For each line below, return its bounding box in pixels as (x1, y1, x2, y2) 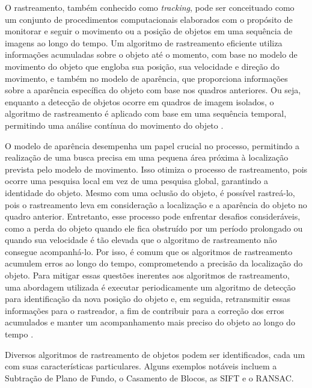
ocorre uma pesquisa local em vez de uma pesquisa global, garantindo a (5, 174, 268, 187)
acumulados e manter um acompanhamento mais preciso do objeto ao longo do (5, 316, 295, 328)
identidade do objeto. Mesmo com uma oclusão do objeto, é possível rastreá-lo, (5, 186, 295, 199)
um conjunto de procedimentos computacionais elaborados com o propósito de (5, 13, 293, 25)
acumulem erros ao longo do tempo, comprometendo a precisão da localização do (5, 257, 303, 269)
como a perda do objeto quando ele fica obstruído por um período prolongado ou (5, 221, 303, 234)
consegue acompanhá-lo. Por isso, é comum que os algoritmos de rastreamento (5, 245, 293, 257)
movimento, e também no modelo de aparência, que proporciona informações (5, 72, 288, 84)
